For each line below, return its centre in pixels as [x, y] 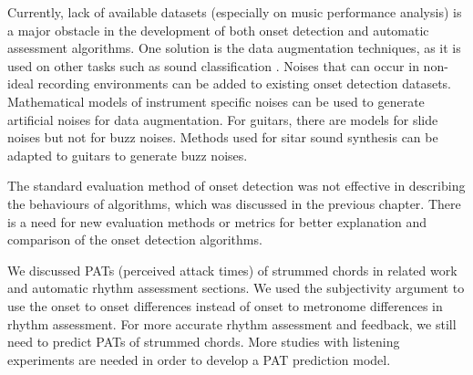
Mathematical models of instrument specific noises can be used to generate [216, 101]
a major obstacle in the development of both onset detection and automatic [218, 30]
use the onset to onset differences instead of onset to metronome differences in [225, 305]
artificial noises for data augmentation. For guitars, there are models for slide [223, 119]
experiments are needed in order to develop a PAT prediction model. [199, 359]
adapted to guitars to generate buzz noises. [128, 155]
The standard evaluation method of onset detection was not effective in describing [236, 186]
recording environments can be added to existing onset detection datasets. [244, 83]
